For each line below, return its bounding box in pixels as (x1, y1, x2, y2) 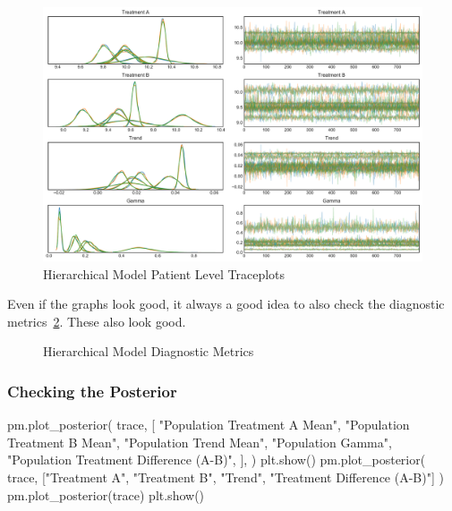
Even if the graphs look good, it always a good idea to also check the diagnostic (7, 294, 445, 313)
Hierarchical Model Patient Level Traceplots (43, 264, 286, 283)
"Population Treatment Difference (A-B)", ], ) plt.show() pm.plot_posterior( (7, 450, 426, 469)
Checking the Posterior (7, 379, 177, 402)
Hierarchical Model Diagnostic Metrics (43, 342, 254, 361)
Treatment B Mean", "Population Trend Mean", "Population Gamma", (7, 432, 392, 451)
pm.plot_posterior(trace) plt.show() (7, 485, 205, 504)
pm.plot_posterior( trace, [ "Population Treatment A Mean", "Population (7, 415, 410, 434)
